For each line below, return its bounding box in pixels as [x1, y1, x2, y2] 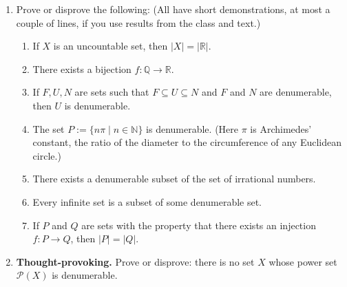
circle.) [32, 148, 61, 162]
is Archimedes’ [250, 121, 312, 136]
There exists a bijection [32, 61, 132, 76]
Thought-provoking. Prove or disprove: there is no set [16, 254, 255, 268]
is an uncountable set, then [53, 39, 168, 53]
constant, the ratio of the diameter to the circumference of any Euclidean [32, 135, 342, 149]
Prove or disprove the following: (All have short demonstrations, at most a [16, 2, 330, 16]
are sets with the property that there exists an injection [81, 217, 316, 232]
